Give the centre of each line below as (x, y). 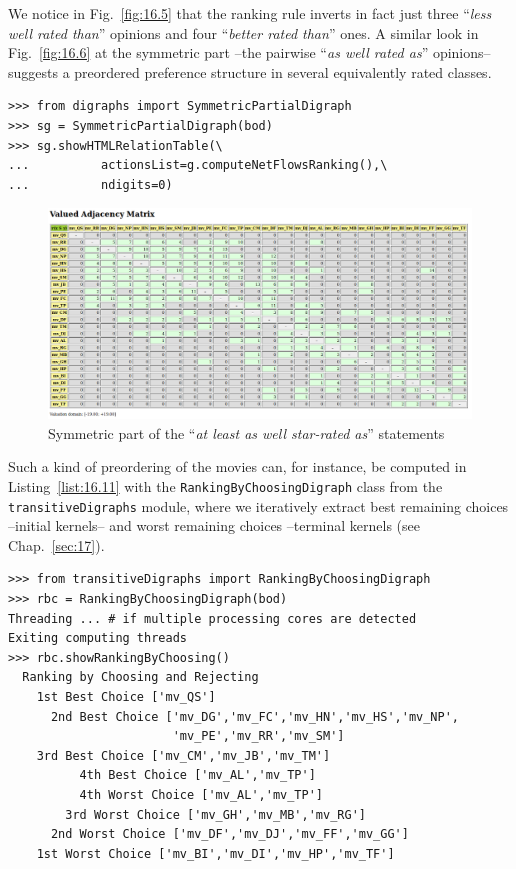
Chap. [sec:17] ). (56, 544)
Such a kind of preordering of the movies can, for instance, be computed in (237, 466)
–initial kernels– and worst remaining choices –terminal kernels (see (214, 525)
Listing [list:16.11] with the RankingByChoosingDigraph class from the (225, 485)
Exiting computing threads (97, 638)
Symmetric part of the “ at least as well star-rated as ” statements (246, 432)
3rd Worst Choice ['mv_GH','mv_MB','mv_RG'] (215, 814)
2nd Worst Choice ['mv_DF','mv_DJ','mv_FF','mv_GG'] (229, 834)
